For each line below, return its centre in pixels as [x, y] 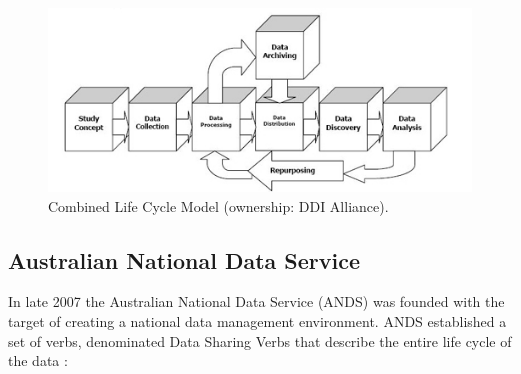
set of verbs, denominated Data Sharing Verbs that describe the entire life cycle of [260, 340]
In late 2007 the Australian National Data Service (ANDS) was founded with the [256, 301]
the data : [38, 360]
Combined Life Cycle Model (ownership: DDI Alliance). [218, 205]
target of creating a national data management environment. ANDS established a [257, 321]
